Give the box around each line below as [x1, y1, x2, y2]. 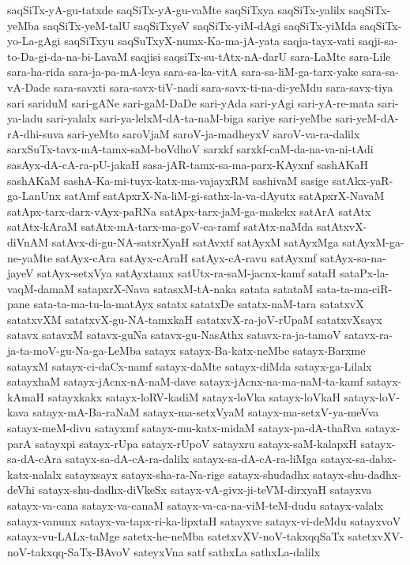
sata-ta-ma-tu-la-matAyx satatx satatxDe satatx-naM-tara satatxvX [33, 296, 364, 312]
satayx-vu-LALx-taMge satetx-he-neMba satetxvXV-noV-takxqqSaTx [7, 528, 344, 544]
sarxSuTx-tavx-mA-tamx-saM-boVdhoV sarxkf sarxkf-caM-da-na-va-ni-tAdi [7, 141, 374, 157]
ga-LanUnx [7, 187, 61, 204]
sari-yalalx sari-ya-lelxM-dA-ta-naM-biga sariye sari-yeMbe [46, 110, 332, 126]
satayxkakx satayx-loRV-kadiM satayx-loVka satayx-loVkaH [47, 388, 341, 405]
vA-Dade [7, 78, 51, 95]
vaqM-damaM [7, 280, 74, 296]
